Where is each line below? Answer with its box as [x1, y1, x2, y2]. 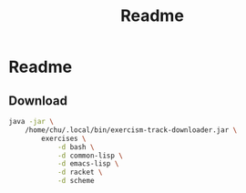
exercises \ [41, 134, 87, 143]
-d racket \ [56, 168, 103, 178]
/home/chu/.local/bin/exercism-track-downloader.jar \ [25, 125, 238, 135]
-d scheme [56, 177, 95, 186]
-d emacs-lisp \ [56, 159, 119, 168]
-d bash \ [56, 142, 95, 151]
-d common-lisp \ [56, 151, 124, 160]
